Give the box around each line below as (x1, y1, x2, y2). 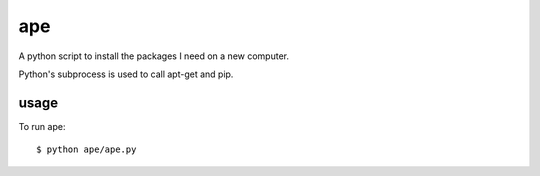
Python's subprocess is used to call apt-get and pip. (18, 68, 234, 80)
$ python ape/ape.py (36, 144, 137, 155)
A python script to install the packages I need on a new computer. (18, 50, 290, 62)
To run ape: (18, 120, 66, 132)
